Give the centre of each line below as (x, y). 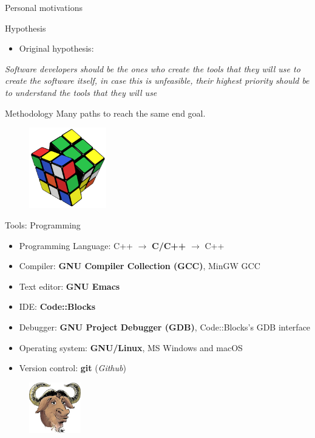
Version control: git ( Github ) (73, 368)
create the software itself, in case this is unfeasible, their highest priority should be (157, 80)
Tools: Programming (43, 225)
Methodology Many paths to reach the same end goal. (105, 113)
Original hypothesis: (56, 48)
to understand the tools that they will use (81, 92)
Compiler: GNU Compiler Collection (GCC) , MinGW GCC (140, 266)
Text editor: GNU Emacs (69, 286)
